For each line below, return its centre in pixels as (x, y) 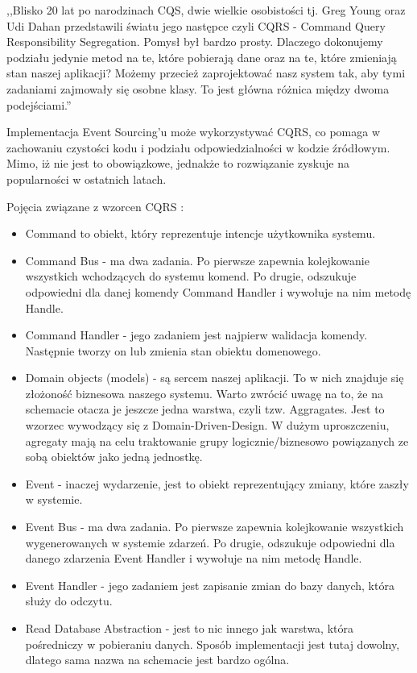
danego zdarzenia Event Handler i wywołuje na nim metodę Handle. (194, 558)
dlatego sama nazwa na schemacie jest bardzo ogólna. (157, 660)
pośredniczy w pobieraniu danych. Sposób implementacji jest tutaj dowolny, (213, 644)
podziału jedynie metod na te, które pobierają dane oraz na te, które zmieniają (202, 57)
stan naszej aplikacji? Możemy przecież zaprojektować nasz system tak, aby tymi (206, 73)
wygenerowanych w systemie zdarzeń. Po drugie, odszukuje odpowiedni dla (210, 542)
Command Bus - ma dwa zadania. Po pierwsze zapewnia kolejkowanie (197, 260)
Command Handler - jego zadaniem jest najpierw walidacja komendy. (196, 335)
